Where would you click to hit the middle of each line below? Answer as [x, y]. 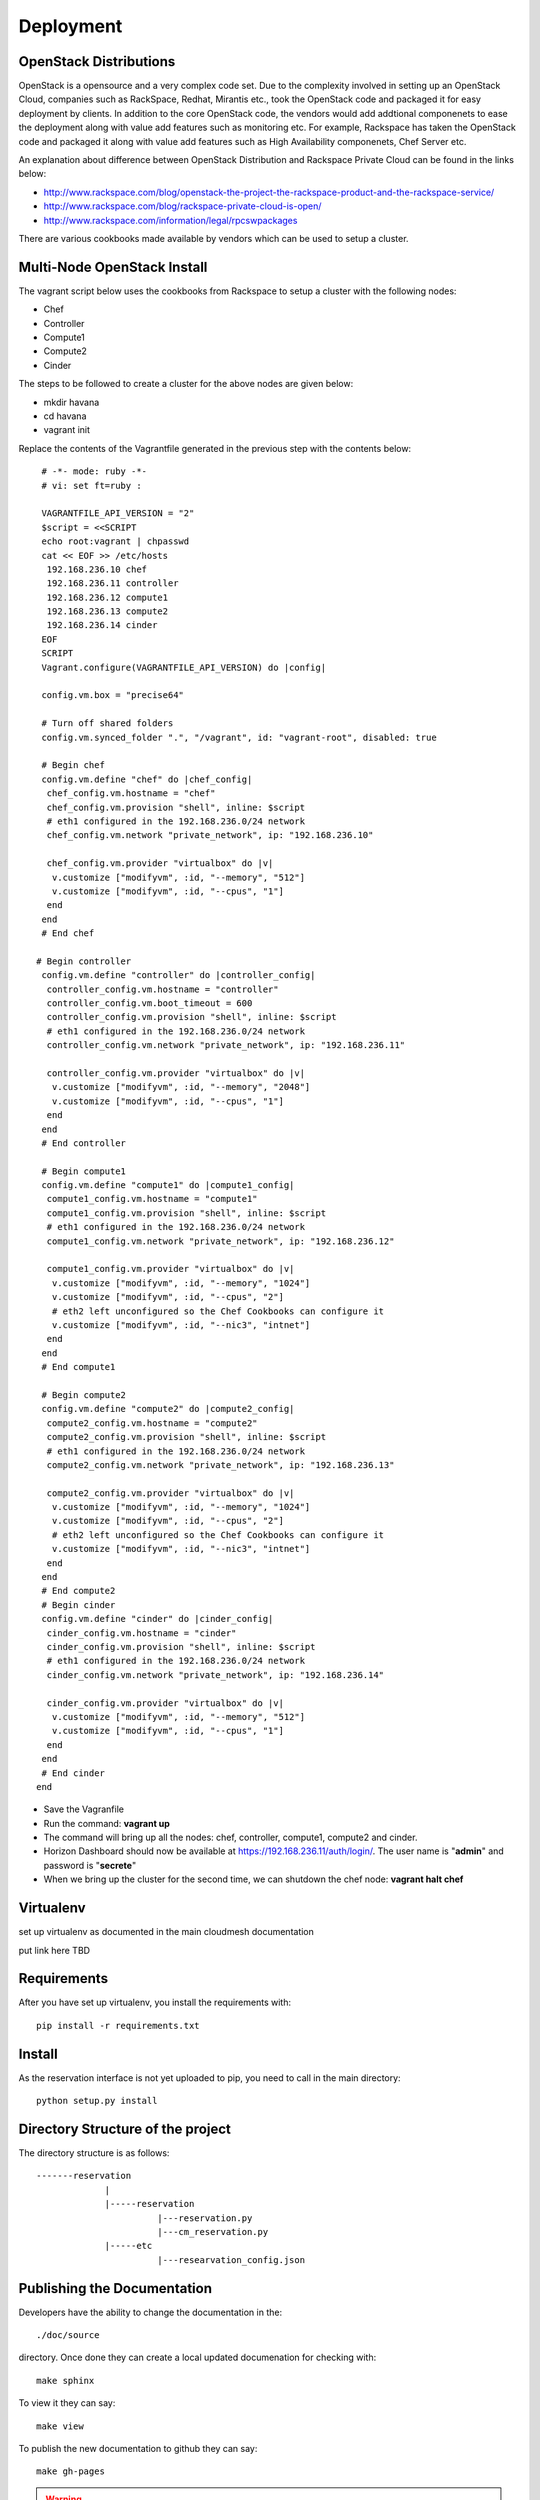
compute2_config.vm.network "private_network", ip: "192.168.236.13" [220, 1464]
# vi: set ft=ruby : [91, 485]
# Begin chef [73, 765]
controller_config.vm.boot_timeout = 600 [149, 1003]
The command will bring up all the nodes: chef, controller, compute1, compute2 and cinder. [230, 1837]
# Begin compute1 [84, 1171]
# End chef [68, 933]
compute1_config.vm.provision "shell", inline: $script [186, 1213]
